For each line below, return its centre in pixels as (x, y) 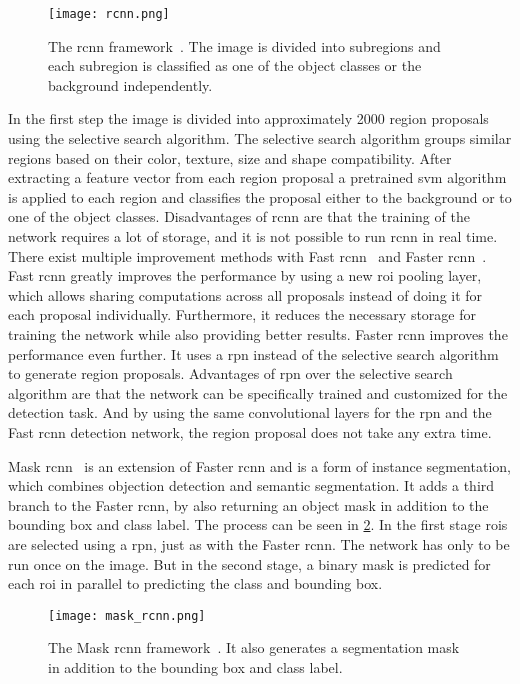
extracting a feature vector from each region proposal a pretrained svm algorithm (257, 177)
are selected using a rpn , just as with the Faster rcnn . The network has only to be (259, 543)
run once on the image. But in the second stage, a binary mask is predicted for (249, 563)
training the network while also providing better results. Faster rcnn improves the (258, 333)
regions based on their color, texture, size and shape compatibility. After (230, 157)
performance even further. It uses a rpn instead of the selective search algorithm (253, 353)
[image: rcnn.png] (109, 14)
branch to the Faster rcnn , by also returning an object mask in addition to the (248, 504)
